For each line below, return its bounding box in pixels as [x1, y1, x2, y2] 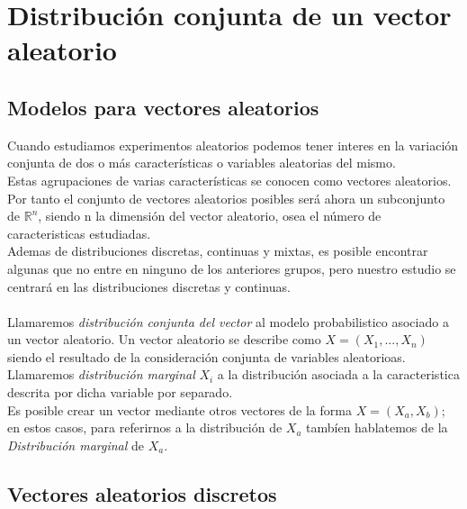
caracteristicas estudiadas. [7, 223, 151, 242]
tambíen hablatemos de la [306, 418, 448, 437]
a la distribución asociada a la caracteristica [217, 365, 460, 384]
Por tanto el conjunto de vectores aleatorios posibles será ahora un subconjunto [7, 188, 445, 207]
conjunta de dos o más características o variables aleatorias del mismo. [7, 153, 396, 172]
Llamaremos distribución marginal [7, 365, 195, 384]
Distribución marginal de [7, 435, 144, 454]
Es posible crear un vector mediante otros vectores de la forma [7, 400, 352, 419]
